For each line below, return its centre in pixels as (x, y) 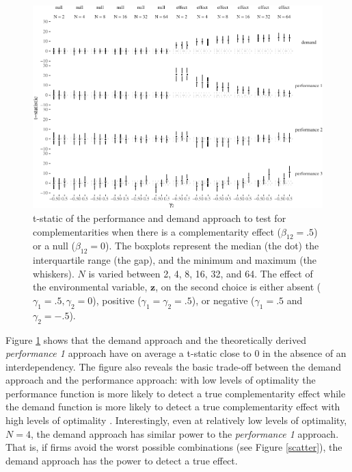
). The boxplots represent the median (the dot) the (212, 246)
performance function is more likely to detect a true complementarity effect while (176, 393)
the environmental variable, (90, 287)
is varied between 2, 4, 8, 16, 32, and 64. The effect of (201, 273)
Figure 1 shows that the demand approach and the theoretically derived (156, 339)
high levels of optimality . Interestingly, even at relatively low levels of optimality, (176, 420)
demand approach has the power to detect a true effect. (122, 460)
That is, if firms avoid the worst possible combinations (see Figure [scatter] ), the (174, 447)
